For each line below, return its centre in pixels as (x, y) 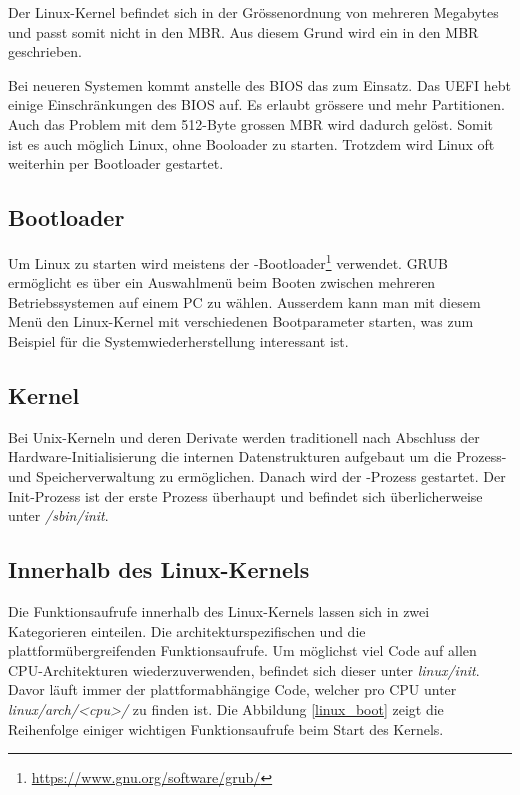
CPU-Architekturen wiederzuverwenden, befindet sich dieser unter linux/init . (244, 669)
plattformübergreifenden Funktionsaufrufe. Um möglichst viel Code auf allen (242, 650)
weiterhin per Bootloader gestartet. (116, 163)
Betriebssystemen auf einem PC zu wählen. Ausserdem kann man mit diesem (244, 301)
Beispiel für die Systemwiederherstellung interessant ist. (178, 340)
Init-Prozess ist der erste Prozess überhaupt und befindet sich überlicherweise (245, 495)
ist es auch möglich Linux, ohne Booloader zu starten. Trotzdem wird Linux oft (251, 143)
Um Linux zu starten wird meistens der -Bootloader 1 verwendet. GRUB (228, 261)
